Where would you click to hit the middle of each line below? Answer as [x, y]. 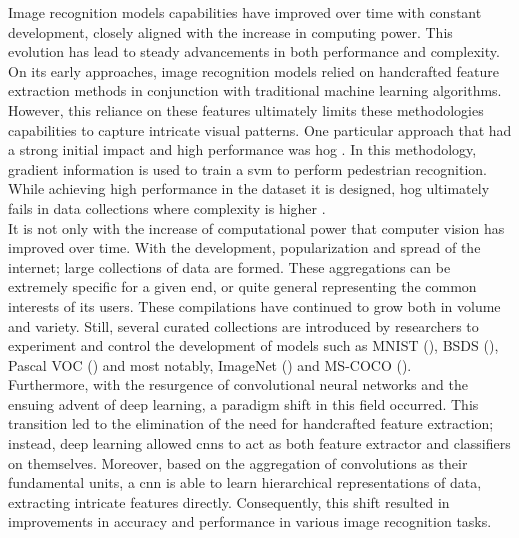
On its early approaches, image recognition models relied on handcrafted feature [253, 70]
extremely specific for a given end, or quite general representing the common [242, 286]
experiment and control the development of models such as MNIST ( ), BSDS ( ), [253, 345]
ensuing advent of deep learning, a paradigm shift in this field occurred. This [243, 403]
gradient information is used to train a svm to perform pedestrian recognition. [247, 168]
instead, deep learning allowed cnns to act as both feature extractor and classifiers [259, 443]
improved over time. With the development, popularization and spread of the [244, 247]
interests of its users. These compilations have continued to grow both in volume [254, 305]
